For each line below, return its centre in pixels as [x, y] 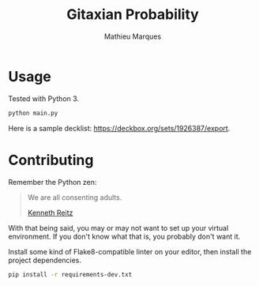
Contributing [51, 160]
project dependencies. [45, 260]
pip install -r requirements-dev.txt [70, 274]
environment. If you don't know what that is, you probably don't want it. [124, 236]
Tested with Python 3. [44, 98]
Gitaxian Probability [133, 15]
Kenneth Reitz [50, 213]
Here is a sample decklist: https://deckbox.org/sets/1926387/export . [119, 128]
